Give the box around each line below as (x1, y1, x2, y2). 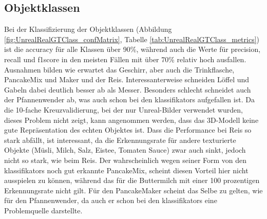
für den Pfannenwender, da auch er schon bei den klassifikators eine (4, 195, 217, 206)
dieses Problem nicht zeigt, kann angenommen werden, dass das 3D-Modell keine (4, 114, 259, 125)
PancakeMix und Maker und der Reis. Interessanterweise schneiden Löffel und (4, 74, 250, 85)
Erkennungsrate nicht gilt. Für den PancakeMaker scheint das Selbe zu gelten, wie (4, 185, 263, 195)
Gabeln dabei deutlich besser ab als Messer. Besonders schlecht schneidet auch (4, 84, 251, 95)
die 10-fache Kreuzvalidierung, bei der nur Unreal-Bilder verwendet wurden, (4, 104, 243, 115)
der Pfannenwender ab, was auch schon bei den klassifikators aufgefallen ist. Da (4, 94, 255, 105)
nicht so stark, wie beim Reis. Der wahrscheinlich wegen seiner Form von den (4, 154, 247, 165)
